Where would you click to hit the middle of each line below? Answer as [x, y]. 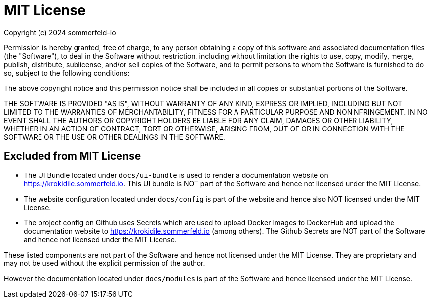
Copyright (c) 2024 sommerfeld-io [60, 32]
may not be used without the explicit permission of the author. [105, 263]
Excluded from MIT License [73, 156]
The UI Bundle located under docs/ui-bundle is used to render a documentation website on [176, 175]
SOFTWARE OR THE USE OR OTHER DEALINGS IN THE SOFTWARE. [115, 137]
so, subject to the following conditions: [67, 73]
